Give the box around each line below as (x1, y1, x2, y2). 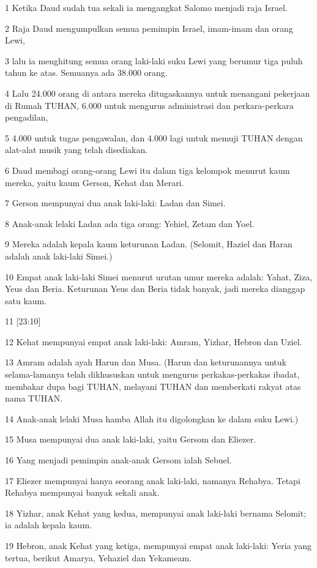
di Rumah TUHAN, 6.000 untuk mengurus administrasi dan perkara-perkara (5, 99, 294, 111)
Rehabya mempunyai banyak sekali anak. (5, 486, 160, 499)
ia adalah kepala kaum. (5, 518, 92, 531)
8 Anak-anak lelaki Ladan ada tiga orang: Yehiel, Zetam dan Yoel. (5, 217, 255, 230)
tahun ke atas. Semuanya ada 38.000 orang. (5, 66, 168, 79)
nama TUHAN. (5, 392, 63, 405)
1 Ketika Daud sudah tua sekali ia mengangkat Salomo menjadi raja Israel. (5, 1, 288, 13)
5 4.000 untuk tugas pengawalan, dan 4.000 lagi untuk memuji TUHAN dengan (5, 131, 303, 144)
